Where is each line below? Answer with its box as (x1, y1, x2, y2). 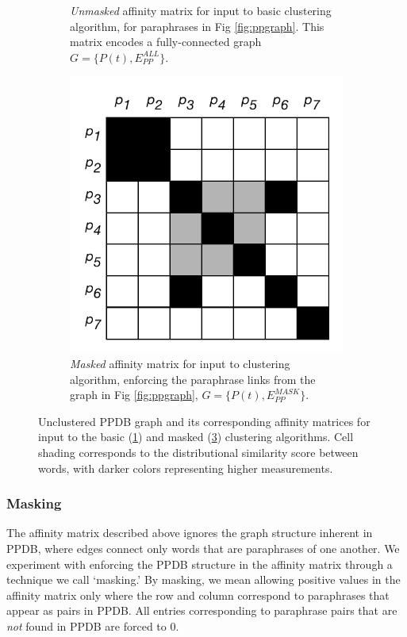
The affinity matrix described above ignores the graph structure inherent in (6, 524, 373, 541)
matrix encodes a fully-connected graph (70, 33, 262, 50)
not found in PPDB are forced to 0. (6, 617, 179, 634)
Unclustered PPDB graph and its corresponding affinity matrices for (38, 413, 371, 429)
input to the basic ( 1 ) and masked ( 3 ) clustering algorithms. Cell (38, 428, 354, 445)
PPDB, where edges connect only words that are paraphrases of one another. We (6, 540, 400, 556)
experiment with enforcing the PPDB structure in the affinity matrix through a (6, 555, 393, 572)
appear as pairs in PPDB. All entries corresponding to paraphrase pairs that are (6, 602, 397, 619)
